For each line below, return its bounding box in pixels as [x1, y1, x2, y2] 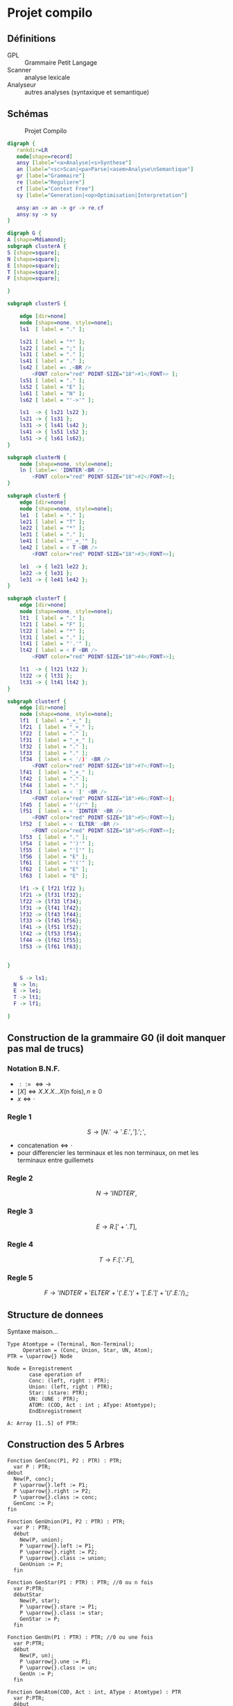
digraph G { [7, 230, 42, 237]
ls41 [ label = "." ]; [19, 358, 85, 365]
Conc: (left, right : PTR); [28, 1377, 110, 1384]
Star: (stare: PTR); [28, 1389, 89, 1396]
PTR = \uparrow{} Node [7, 1353, 73, 1360]
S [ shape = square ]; [7, 249, 60, 256]
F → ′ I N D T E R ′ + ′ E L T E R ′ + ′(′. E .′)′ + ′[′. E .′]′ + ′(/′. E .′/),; [44, 1289, 189, 1297]
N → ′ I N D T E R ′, [96, 1189, 137, 1197]
